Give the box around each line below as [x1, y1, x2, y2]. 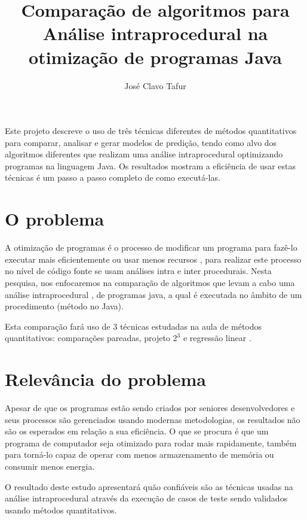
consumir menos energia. [5, 460, 95, 473]
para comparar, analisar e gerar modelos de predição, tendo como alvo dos [5, 136, 277, 148]
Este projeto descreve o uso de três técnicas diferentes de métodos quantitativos [5, 124, 297, 137]
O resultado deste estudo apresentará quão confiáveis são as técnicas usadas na [5, 480, 293, 492]
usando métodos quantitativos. [5, 503, 117, 516]
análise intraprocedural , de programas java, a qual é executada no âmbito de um [5, 288, 302, 300]
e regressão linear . [183, 332, 251, 344]
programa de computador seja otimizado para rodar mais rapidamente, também [5, 436, 297, 449]
